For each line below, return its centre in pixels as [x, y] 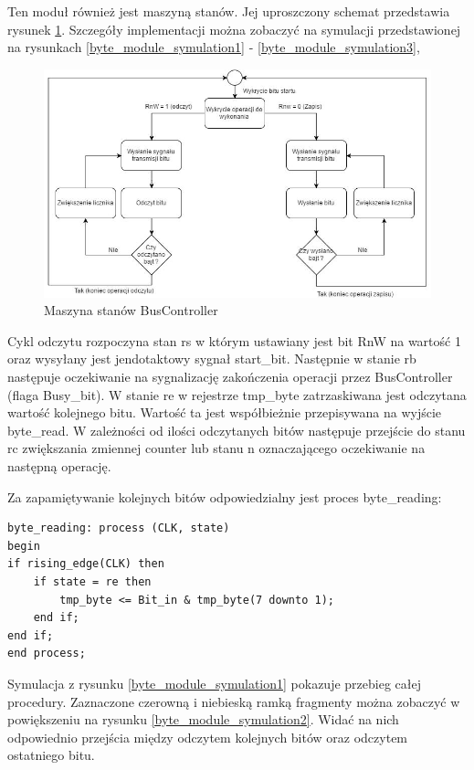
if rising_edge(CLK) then [86, 564]
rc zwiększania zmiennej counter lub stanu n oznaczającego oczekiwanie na [216, 448]
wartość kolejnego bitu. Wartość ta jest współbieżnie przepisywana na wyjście [225, 412]
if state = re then [92, 581]
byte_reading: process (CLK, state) [119, 528]
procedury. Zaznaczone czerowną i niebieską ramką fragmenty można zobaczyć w [234, 701]
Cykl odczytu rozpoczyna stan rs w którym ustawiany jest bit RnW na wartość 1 [234, 340]
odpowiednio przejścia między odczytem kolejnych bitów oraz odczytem [208, 737]
